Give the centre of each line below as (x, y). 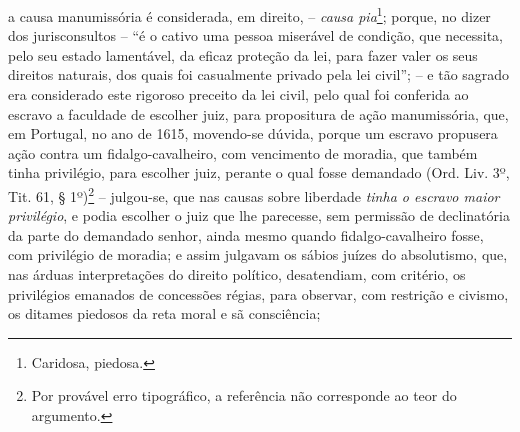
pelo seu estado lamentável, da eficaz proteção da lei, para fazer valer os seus (243, 54)
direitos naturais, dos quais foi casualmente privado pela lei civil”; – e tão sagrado (259, 74)
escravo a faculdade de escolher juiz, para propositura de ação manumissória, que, (258, 113)
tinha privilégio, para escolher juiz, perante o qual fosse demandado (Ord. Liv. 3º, (259, 172)
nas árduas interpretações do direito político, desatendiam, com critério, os (237, 274)
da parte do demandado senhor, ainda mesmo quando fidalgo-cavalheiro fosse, (246, 234)
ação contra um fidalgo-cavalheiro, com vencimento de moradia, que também (243, 152)
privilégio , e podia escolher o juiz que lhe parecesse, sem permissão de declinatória (259, 215)
